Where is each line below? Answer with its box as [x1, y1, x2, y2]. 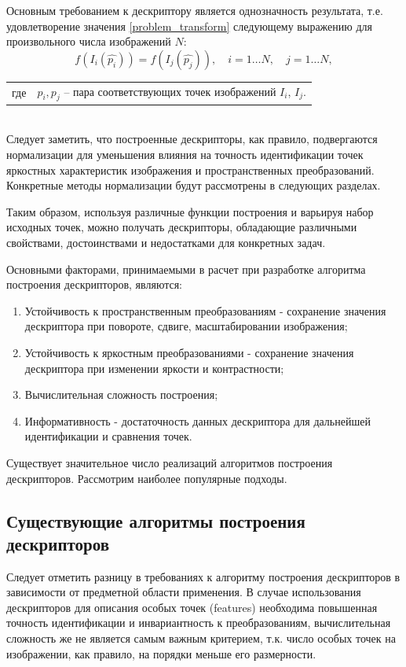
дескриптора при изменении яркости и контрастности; [24, 359, 284, 376]
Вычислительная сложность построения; [24, 386, 218, 403]
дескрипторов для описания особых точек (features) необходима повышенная [6, 599, 378, 615]
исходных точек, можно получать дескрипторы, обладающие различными [6, 219, 357, 235]
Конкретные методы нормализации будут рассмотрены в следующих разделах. [6, 177, 381, 193]
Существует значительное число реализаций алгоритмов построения [6, 454, 333, 470]
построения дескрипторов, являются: [6, 276, 182, 293]
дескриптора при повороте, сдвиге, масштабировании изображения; [24, 318, 348, 334]
